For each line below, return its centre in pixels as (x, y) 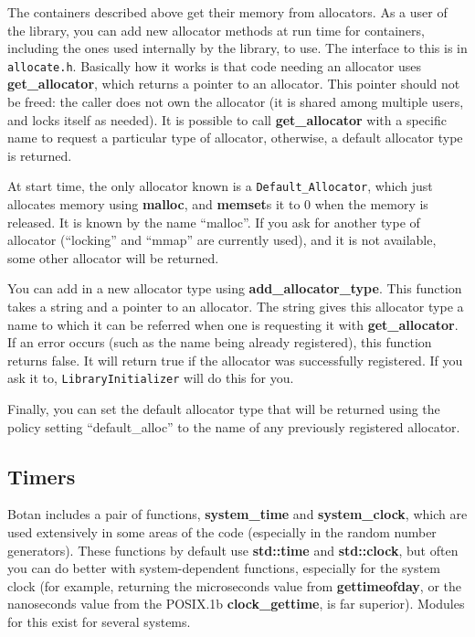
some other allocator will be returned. (113, 257)
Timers (42, 476)
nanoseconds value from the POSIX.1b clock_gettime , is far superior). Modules (236, 604)
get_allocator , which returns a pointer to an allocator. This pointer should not (234, 84)
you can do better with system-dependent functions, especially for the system (224, 568)
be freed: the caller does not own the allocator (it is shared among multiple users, (236, 102)
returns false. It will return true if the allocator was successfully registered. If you (235, 360)
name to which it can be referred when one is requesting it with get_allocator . (233, 324)
